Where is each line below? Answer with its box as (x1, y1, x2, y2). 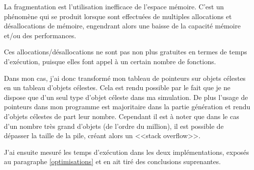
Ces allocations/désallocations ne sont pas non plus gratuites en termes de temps (4, 47, 247, 57)
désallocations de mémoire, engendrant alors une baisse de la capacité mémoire (4, 21, 241, 31)
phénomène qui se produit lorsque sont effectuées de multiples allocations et (4, 11, 232, 21)
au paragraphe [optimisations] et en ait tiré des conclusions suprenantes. (4, 156, 221, 167)
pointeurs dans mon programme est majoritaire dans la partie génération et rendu (4, 101, 251, 112)
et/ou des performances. (4, 30, 76, 40)
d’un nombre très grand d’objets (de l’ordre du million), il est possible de (4, 121, 224, 131)
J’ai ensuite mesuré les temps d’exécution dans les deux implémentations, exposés (4, 146, 249, 157)
